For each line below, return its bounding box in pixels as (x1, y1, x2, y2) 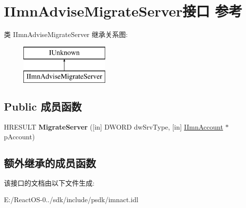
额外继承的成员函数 (4, 155, 96, 170)
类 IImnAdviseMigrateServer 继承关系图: (4, 29, 128, 39)
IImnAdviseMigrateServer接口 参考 (4, 1, 243, 21)
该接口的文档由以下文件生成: (4, 178, 95, 188)
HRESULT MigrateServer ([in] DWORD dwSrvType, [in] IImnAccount (4, 122, 223, 132)
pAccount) (4, 131, 35, 141)
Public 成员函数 (4, 99, 82, 114)
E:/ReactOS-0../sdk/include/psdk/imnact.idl (4, 194, 138, 205)
